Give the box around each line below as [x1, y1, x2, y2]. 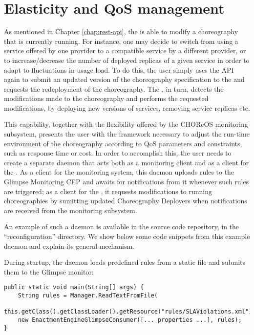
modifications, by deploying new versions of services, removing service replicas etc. [4, 102, 250, 113]
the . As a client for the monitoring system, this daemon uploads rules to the [4, 167, 234, 177]
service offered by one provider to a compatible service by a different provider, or [4, 45, 246, 56]
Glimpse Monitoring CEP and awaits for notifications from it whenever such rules [4, 177, 249, 187]
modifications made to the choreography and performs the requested [4, 93, 209, 103]
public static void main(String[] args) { [4, 284, 144, 291]
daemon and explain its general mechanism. [4, 240, 134, 251]
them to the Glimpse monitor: [4, 266, 94, 276]
